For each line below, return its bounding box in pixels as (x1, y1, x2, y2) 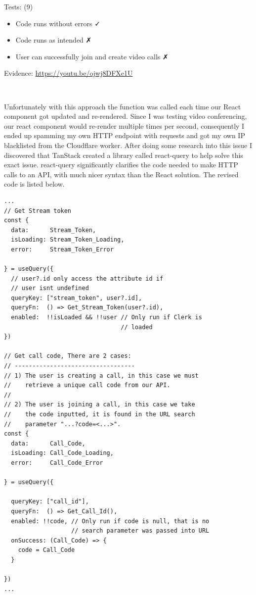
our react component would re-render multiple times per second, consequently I (4, 120, 245, 131)
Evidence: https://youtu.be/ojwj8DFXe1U (4, 68, 133, 78)
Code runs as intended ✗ (15, 35, 92, 45)
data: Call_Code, (11, 440, 85, 447)
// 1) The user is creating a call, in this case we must (4, 372, 199, 379)
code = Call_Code (18, 546, 75, 554)
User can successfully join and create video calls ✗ (15, 51, 169, 61)
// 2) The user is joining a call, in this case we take (4, 401, 195, 408)
